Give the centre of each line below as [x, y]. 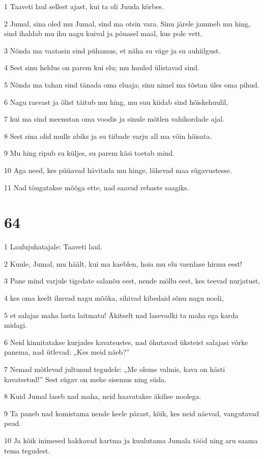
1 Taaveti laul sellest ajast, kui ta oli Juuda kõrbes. [84, 6]
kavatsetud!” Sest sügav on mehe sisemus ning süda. [85, 379]
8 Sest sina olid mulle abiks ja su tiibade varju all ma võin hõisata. [108, 136]
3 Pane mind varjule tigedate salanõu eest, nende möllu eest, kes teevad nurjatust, [132, 281]
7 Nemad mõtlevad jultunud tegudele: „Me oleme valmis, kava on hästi [115, 369]
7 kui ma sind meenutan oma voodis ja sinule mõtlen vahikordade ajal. [114, 119]
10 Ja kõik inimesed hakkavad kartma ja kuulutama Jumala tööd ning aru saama [131, 440]
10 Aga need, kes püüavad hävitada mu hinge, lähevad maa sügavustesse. [118, 170]
